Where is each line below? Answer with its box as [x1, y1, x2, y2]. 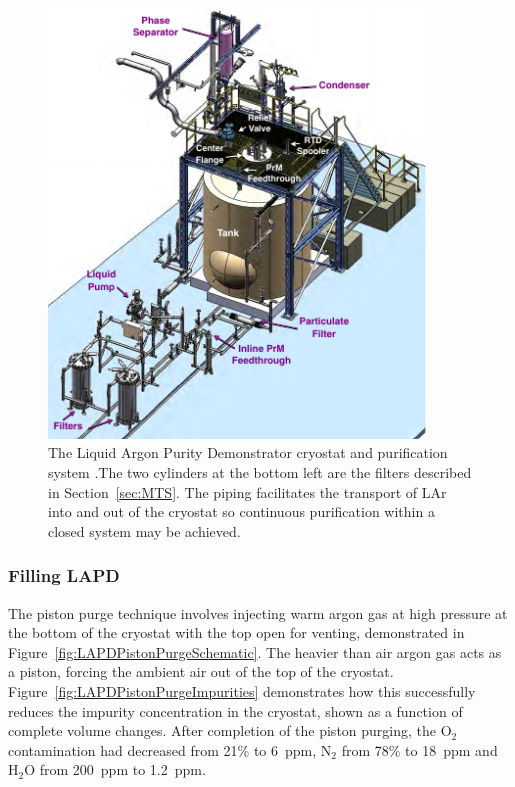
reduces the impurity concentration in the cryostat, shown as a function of [8, 700, 463, 721]
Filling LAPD [8, 563, 120, 588]
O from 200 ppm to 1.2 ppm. [24, 759, 206, 780]
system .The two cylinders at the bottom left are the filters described [48, 461, 472, 482]
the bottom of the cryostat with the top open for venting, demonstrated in [8, 622, 465, 643]
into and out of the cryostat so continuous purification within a [48, 501, 435, 522]
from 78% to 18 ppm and [341, 739, 498, 760]
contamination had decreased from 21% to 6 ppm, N [8, 739, 332, 760]
